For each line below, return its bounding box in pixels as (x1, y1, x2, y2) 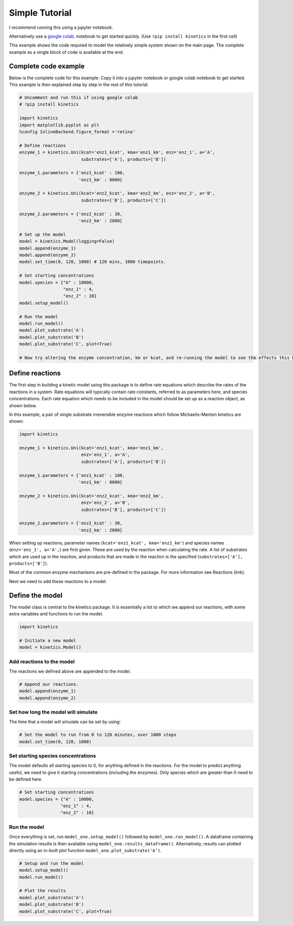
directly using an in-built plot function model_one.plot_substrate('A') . (9, 847, 162, 853)
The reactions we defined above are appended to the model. (9, 668, 131, 674)
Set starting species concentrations (9, 752, 96, 759)
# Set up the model (19, 231, 66, 237)
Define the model (9, 591, 63, 599)
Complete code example (9, 62, 85, 70)
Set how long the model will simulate (9, 709, 98, 715)
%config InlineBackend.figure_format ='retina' (19, 129, 135, 135)
